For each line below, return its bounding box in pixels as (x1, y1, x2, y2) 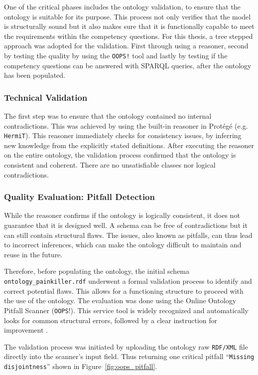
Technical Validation (4, 91, 88, 103)
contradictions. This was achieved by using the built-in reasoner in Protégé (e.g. (4, 120, 248, 131)
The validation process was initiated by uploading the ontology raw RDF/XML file (4, 341, 248, 352)
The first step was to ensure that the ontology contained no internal (4, 111, 212, 121)
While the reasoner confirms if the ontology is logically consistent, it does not (4, 210, 240, 220)
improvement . (4, 325, 48, 335)
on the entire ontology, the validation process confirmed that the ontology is (4, 150, 236, 160)
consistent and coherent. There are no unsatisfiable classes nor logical (4, 160, 216, 170)
